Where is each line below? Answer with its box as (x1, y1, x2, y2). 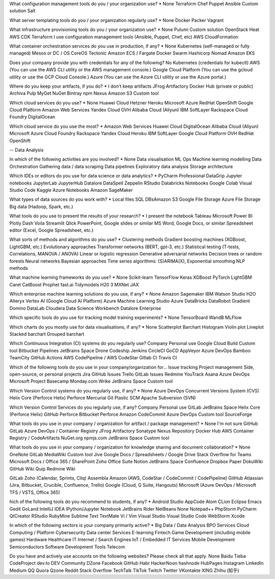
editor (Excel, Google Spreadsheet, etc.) (9, 227, 94, 233)
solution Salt (9, 8, 36, 14)
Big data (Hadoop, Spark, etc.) (9, 203, 73, 209)
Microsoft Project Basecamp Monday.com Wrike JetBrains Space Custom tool (9, 378, 173, 384)
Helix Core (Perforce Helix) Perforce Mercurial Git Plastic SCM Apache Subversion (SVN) (9, 395, 196, 401)
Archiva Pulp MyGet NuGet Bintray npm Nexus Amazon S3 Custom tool (9, 90, 159, 96)
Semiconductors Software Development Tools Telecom (9, 543, 125, 550)
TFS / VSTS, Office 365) (9, 489, 61, 495)
